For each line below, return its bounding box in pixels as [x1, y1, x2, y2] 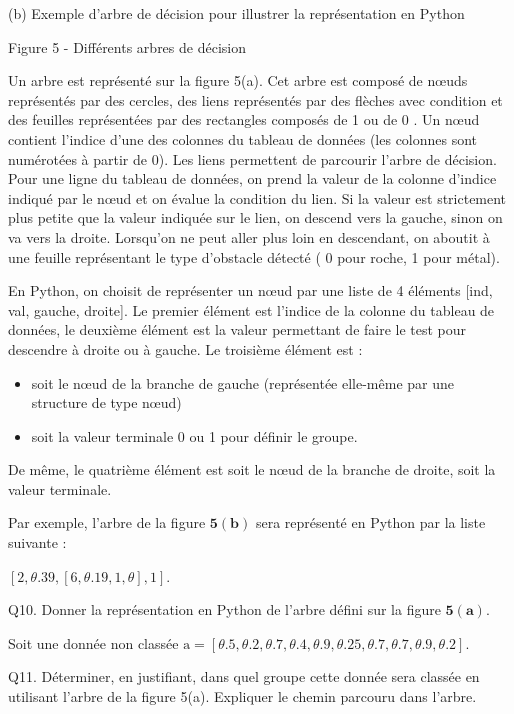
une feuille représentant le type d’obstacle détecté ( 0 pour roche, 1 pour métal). [8, 246, 500, 267]
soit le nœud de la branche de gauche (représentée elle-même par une [31, 372, 454, 393]
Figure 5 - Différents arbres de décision [8, 36, 246, 57]
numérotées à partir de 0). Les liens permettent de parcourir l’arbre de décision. [8, 148, 497, 169]
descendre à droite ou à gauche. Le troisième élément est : [8, 338, 363, 359]
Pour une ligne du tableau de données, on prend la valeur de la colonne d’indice [8, 168, 497, 189]
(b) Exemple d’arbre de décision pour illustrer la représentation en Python [8, 3, 465, 23]
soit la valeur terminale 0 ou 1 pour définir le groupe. [31, 425, 358, 446]
